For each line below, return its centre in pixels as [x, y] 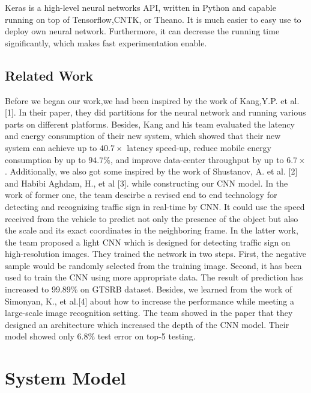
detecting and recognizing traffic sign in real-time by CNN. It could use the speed [155, 206]
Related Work [49, 75]
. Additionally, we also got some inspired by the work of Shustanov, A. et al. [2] [151, 171]
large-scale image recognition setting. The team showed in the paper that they [149, 313]
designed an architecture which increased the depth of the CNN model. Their [147, 324]
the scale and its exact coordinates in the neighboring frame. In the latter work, [152, 230]
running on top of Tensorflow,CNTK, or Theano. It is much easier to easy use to [153, 19]
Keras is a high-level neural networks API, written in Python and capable [140, 7]
